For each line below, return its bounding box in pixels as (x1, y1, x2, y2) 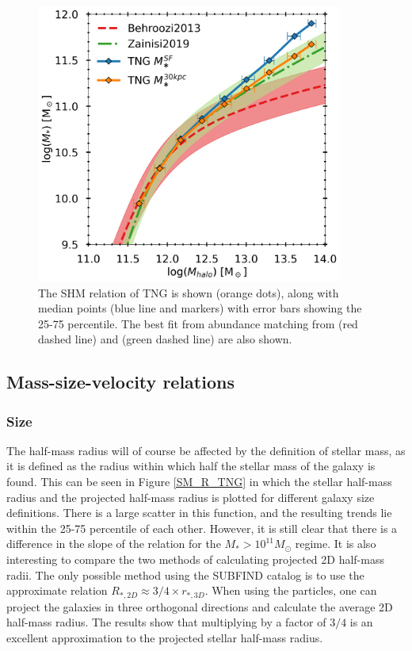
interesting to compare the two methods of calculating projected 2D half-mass (6, 551, 384, 568)
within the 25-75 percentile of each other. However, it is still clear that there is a (6, 519, 398, 536)
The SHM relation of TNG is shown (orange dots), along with (38, 284, 339, 301)
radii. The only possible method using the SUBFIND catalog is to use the (6, 566, 364, 583)
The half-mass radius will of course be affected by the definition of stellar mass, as (6, 442, 406, 458)
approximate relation (6, 582, 108, 599)
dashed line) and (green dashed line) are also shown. (38, 331, 292, 347)
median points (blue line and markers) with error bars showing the (38, 300, 362, 316)
